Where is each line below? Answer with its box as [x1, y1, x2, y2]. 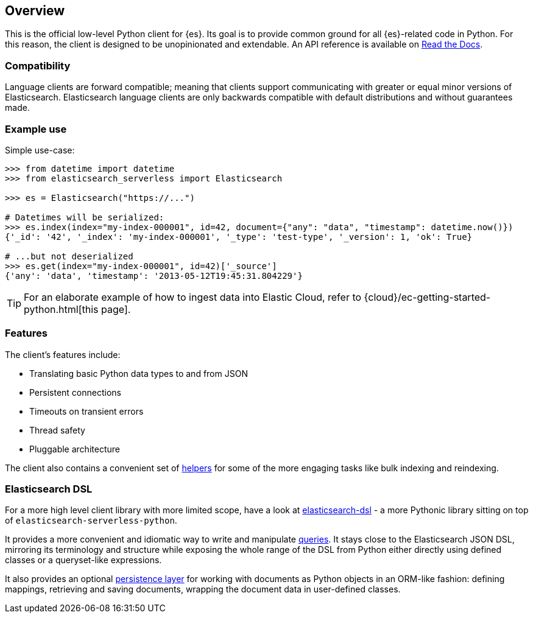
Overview [5, 3, 65, 18]
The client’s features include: [5, 349, 121, 360]
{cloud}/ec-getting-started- [364, 290, 491, 303]
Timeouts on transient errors [29, 406, 144, 416]
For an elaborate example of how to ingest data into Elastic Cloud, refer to [24, 290, 362, 303]
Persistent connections [29, 387, 121, 398]
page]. [101, 303, 131, 315]
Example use [5, 122, 67, 135]
